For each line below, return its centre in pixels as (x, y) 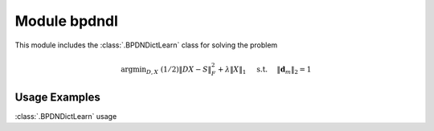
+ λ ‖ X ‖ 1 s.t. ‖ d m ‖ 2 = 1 (264, 70)
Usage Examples (57, 97)
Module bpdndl (66, 21)
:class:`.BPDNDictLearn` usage (66, 116)
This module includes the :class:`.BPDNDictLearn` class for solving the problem (146, 45)
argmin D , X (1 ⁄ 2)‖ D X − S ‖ (166, 70)
